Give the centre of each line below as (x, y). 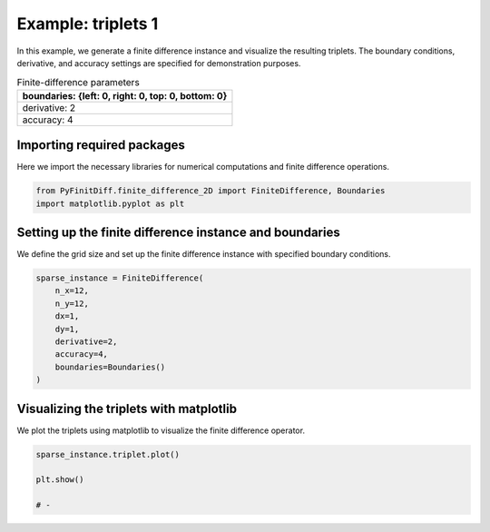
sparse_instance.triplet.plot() (108, 454)
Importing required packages (101, 145)
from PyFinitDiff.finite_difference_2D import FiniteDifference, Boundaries (211, 191)
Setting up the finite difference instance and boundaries (178, 232)
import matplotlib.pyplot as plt (110, 203)
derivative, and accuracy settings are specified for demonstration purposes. (159, 63)
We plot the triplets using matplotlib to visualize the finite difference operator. (161, 430)
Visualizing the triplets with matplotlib (127, 409)
